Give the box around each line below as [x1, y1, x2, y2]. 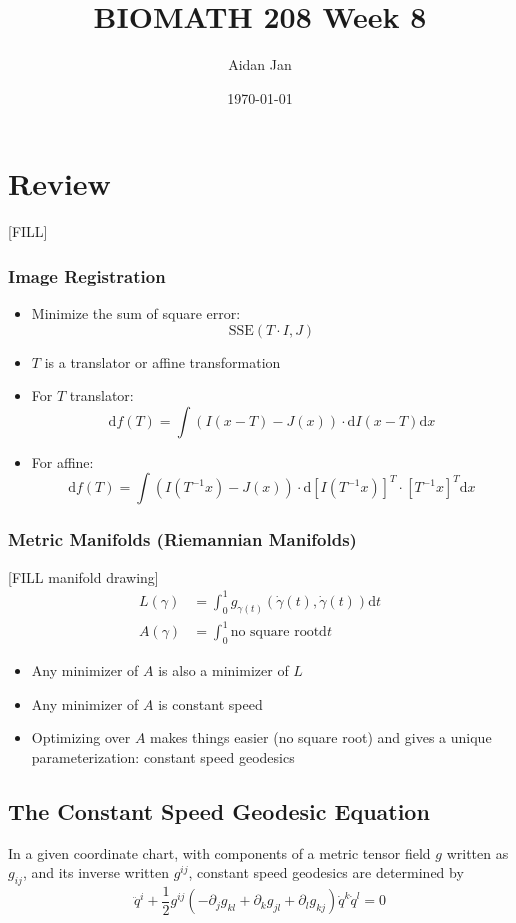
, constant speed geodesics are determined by [188, 862, 464, 883]
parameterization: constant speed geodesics [31, 746, 295, 767]
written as [446, 842, 509, 863]
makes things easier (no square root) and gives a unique [150, 727, 492, 748]
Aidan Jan [228, 54, 292, 75]
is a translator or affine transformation [44, 351, 281, 372]
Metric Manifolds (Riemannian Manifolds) [8, 527, 357, 552]
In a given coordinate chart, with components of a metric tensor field [8, 842, 431, 863]
